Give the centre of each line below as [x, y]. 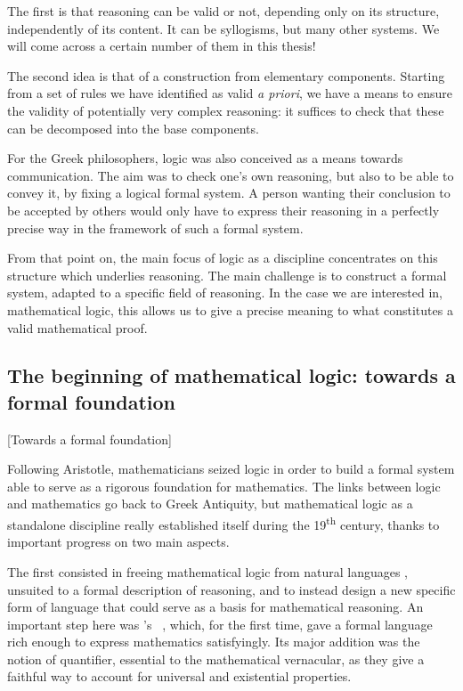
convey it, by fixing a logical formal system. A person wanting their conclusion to [229, 193]
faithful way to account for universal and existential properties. [179, 676]
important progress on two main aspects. [118, 542]
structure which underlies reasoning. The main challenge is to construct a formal [227, 275]
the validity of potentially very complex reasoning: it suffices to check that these [226, 110]
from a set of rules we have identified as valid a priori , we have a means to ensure [230, 93]
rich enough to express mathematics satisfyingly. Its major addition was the [214, 642]
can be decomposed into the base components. [133, 128]
